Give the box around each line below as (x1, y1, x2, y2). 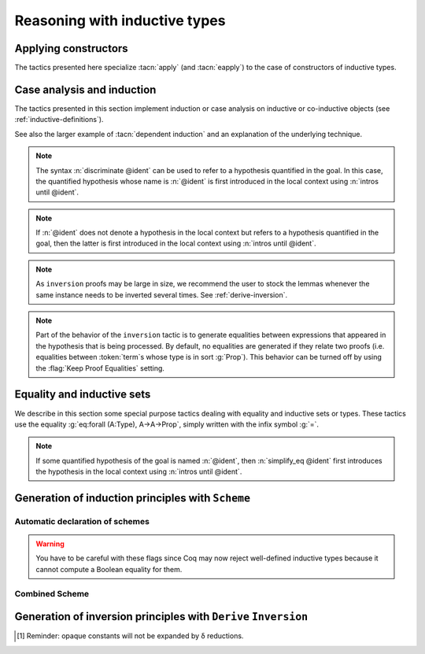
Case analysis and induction (14, 83, 157, 96)
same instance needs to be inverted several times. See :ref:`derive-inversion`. (35, 290, 287, 299)
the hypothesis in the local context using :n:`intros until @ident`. (35, 467, 242, 476)
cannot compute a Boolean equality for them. (35, 564, 183, 574)
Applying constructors (14, 42, 129, 55)
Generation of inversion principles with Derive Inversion (14, 610, 309, 623)
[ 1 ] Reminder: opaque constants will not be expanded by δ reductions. (17, 631, 244, 641)
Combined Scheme (14, 588, 90, 599)
